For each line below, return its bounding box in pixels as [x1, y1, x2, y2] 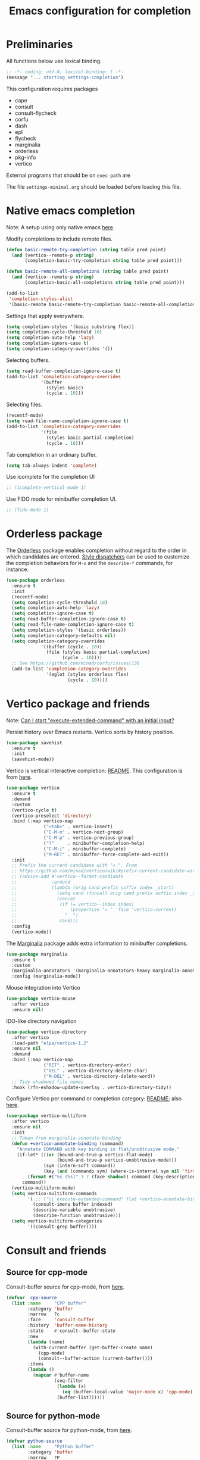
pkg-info [14, 154, 36, 161]
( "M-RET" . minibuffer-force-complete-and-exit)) [43, 851, 169, 857]
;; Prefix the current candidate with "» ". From [11, 862, 137, 869]
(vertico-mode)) [11, 929, 52, 935]
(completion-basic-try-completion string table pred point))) [24, 258, 183, 264]
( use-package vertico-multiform [6, 1113, 86, 1119]
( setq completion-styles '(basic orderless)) [11, 627, 127, 633]
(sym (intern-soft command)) [43, 1163, 116, 1169]
